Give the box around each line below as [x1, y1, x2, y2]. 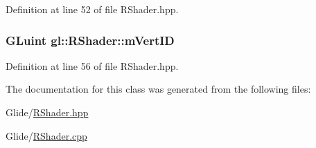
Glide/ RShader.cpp [6, 128, 87, 142]
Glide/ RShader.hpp [6, 105, 89, 119]
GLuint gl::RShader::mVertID [6, 31, 175, 48]
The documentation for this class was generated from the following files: [6, 82, 311, 96]
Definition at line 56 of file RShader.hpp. [6, 58, 179, 73]
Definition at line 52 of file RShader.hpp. [6, 2, 179, 16]
